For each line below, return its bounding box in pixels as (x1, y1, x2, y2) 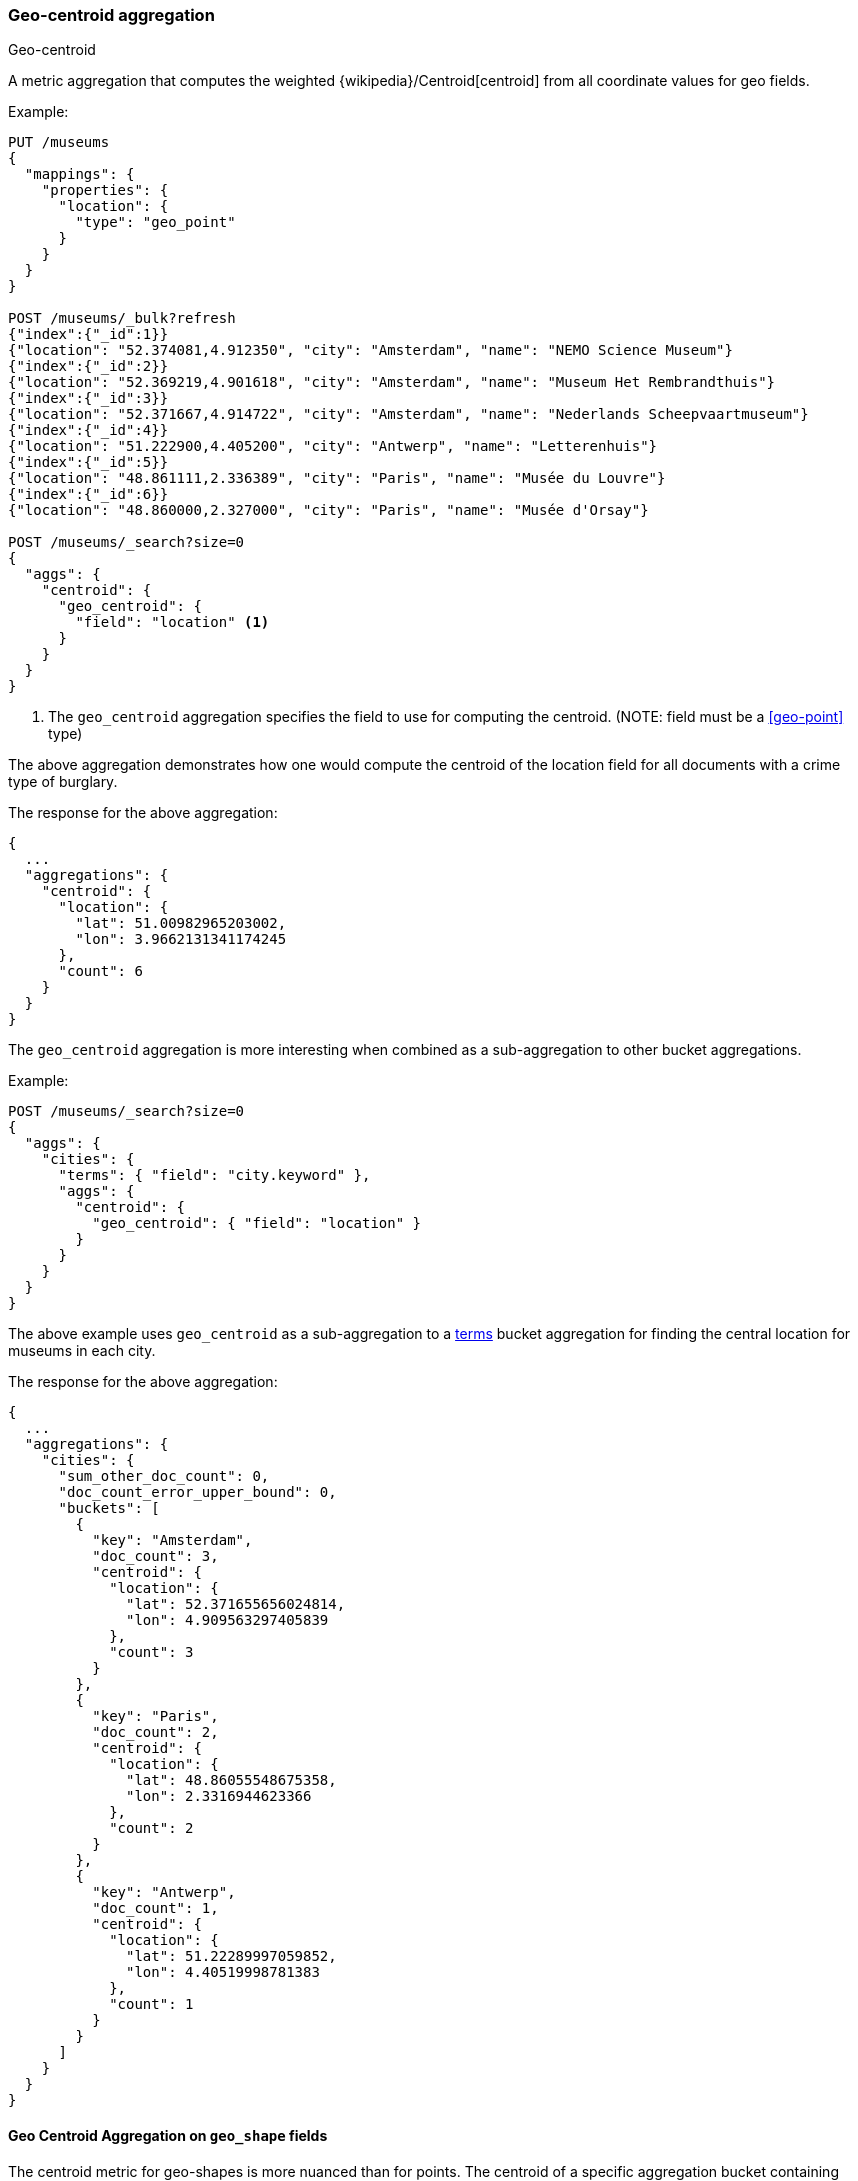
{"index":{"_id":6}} (8, 486, 169, 503)
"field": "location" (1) (75, 614, 270, 631)
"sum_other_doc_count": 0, (58, 1468, 270, 1485)
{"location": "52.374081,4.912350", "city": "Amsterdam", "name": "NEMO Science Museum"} (8, 342, 733, 359)
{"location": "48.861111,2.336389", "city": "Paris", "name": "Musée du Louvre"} (8, 470, 666, 487)
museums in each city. (8, 1342, 156, 1360)
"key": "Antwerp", (92, 1884, 236, 1901)
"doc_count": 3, (92, 1548, 219, 1565)
